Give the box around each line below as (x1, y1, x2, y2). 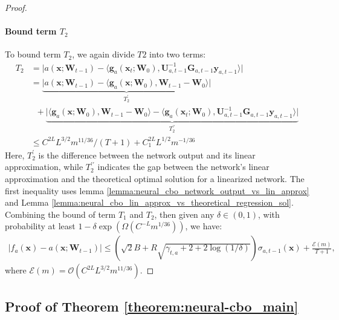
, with (258, 207, 280, 220)
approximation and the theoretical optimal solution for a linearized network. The (5, 172, 305, 184)
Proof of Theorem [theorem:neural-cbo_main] (5, 296, 299, 315)
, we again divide (72, 48, 135, 60)
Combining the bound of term (5, 207, 116, 220)
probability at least (5, 220, 76, 232)
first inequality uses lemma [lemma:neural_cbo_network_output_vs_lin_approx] (5, 184, 309, 197)
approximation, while (5, 160, 83, 173)
